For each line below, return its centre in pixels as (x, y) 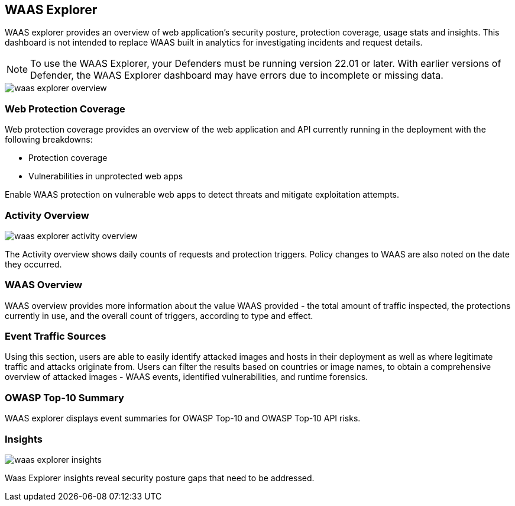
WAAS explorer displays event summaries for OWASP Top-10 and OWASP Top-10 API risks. (183, 418)
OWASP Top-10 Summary (64, 397)
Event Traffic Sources (56, 336)
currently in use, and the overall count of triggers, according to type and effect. (159, 315)
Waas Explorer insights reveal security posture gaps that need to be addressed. (160, 478)
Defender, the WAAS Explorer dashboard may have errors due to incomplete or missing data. (237, 75)
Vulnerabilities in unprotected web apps (106, 176)
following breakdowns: (49, 140)
